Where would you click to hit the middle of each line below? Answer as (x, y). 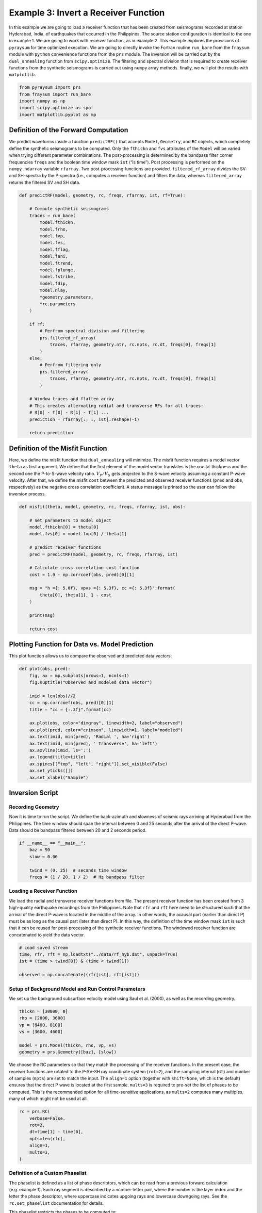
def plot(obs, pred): (45, 669)
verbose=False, (47, 1118)
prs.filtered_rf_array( (68, 338)
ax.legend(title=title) (57, 757)
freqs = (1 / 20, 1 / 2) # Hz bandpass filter (87, 877)
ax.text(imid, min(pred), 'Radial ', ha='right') (90, 737)
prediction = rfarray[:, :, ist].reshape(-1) (84, 419)
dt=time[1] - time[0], (56, 1132)
